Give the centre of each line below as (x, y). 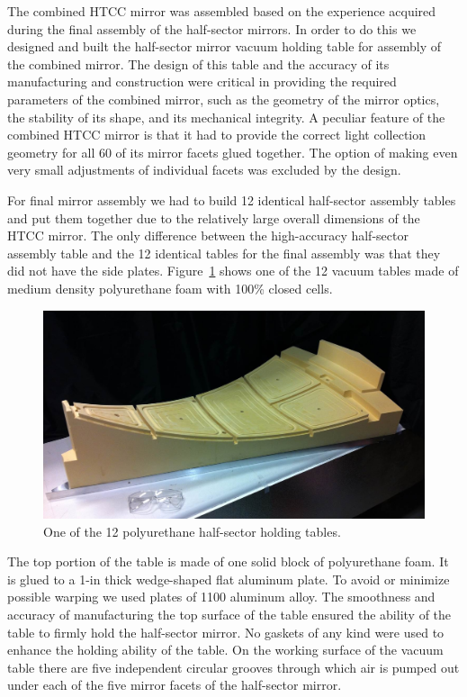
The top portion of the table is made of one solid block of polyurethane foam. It (228, 561)
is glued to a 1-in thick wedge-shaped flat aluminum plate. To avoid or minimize (229, 579)
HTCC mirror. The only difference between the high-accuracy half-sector (208, 235)
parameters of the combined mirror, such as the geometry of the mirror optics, (224, 99)
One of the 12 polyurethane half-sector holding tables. (192, 531)
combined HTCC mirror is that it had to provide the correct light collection (217, 135)
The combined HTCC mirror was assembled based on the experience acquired (222, 11)
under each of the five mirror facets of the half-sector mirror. (175, 685)
